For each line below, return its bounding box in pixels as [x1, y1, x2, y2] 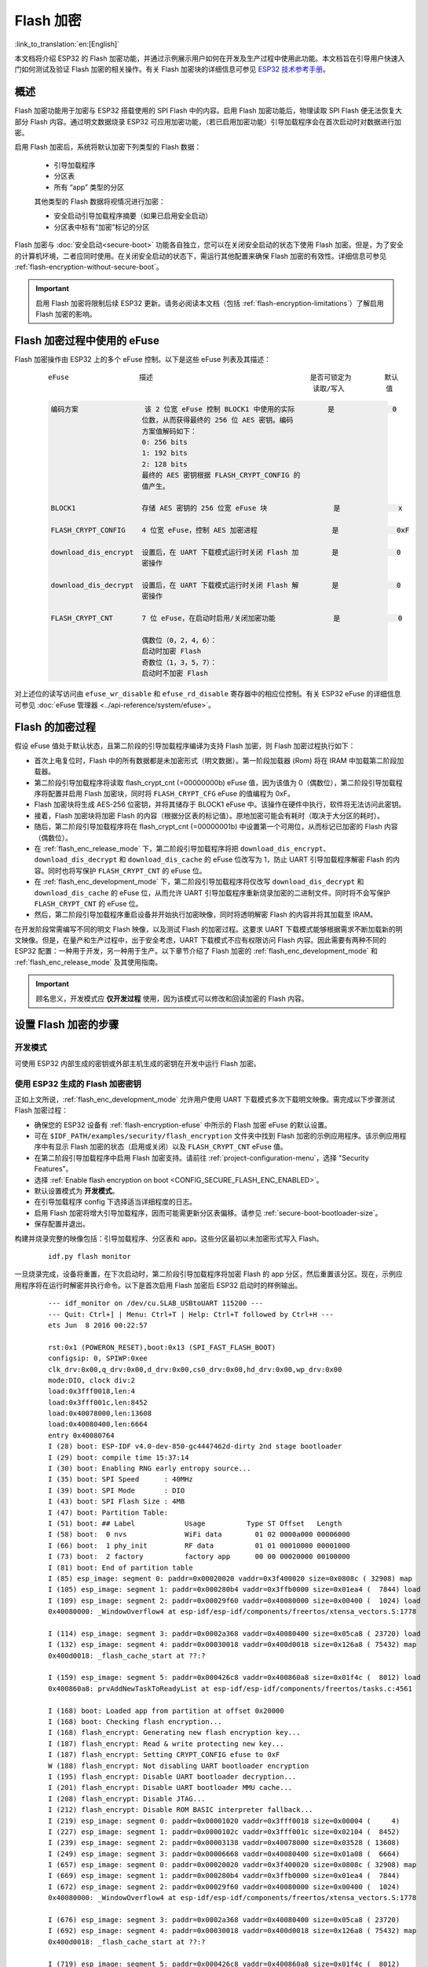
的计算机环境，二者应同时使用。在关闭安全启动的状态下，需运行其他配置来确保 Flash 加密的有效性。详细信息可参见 [14, 251, 387, 260]
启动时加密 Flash [141, 647, 202, 656]
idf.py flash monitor [48, 1252, 131, 1260]
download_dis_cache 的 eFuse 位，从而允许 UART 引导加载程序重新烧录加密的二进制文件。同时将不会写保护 [34, 888, 391, 897]
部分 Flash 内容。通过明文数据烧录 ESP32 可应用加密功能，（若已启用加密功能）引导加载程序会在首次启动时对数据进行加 [14, 116, 402, 126]
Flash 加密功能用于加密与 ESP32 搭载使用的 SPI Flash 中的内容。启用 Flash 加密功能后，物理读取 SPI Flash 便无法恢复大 [14, 106, 402, 116]
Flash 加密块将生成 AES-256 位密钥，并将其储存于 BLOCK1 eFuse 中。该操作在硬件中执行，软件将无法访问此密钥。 [34, 799, 406, 810]
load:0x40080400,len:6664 [48, 1420, 148, 1429]
